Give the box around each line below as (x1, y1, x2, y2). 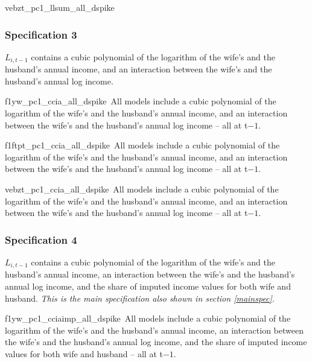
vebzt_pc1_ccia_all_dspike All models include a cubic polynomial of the (5, 183, 279, 195)
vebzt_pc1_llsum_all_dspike (5, 1, 115, 13)
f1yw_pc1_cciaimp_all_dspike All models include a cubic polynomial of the (5, 312, 291, 325)
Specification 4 (5, 232, 77, 247)
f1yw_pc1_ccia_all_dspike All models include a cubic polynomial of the (5, 95, 276, 107)
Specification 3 (5, 27, 77, 42)
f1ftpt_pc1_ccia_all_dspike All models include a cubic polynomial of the (5, 139, 280, 151)
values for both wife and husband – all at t (5, 348, 163, 360)
